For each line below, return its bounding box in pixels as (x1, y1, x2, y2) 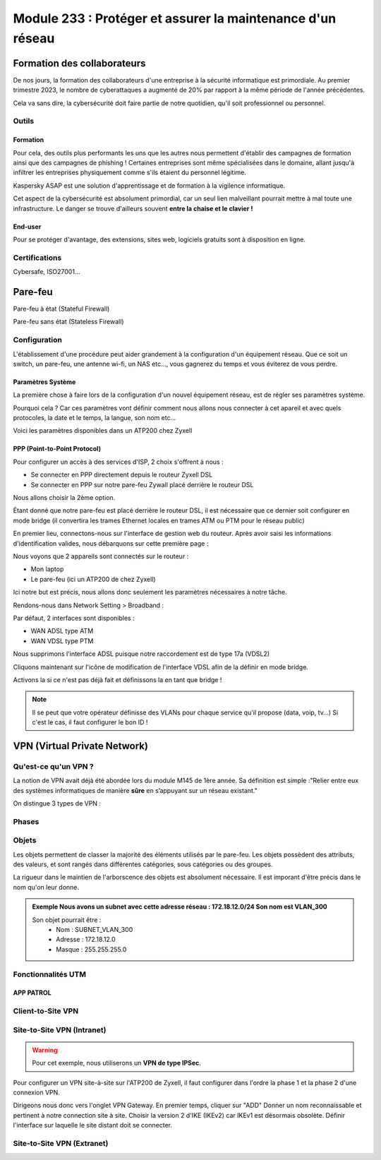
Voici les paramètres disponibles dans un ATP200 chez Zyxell (13, 426, 193, 435)
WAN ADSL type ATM (30, 627, 94, 635)
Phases (13, 816, 40, 826)
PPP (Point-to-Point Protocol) (13, 445, 102, 453)
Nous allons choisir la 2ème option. (13, 494, 116, 502)
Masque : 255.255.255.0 (56, 945, 127, 953)
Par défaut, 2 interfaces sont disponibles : (13, 614, 135, 622)
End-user (13, 222, 42, 231)
